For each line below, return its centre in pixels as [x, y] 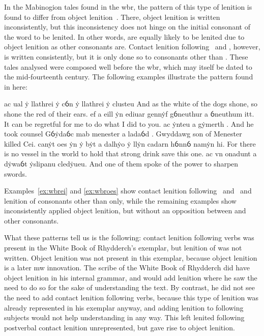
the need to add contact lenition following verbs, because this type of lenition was [131, 298]
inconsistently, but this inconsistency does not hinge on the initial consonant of [127, 27]
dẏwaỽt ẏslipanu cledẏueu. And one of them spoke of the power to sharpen [121, 163]
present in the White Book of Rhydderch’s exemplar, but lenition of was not [123, 248]
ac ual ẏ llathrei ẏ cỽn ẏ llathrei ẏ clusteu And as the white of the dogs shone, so [131, 104]
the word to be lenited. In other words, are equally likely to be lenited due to [124, 36]
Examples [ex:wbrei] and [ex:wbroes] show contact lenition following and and [128, 191]
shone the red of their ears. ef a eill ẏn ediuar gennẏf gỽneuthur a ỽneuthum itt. [129, 113]
